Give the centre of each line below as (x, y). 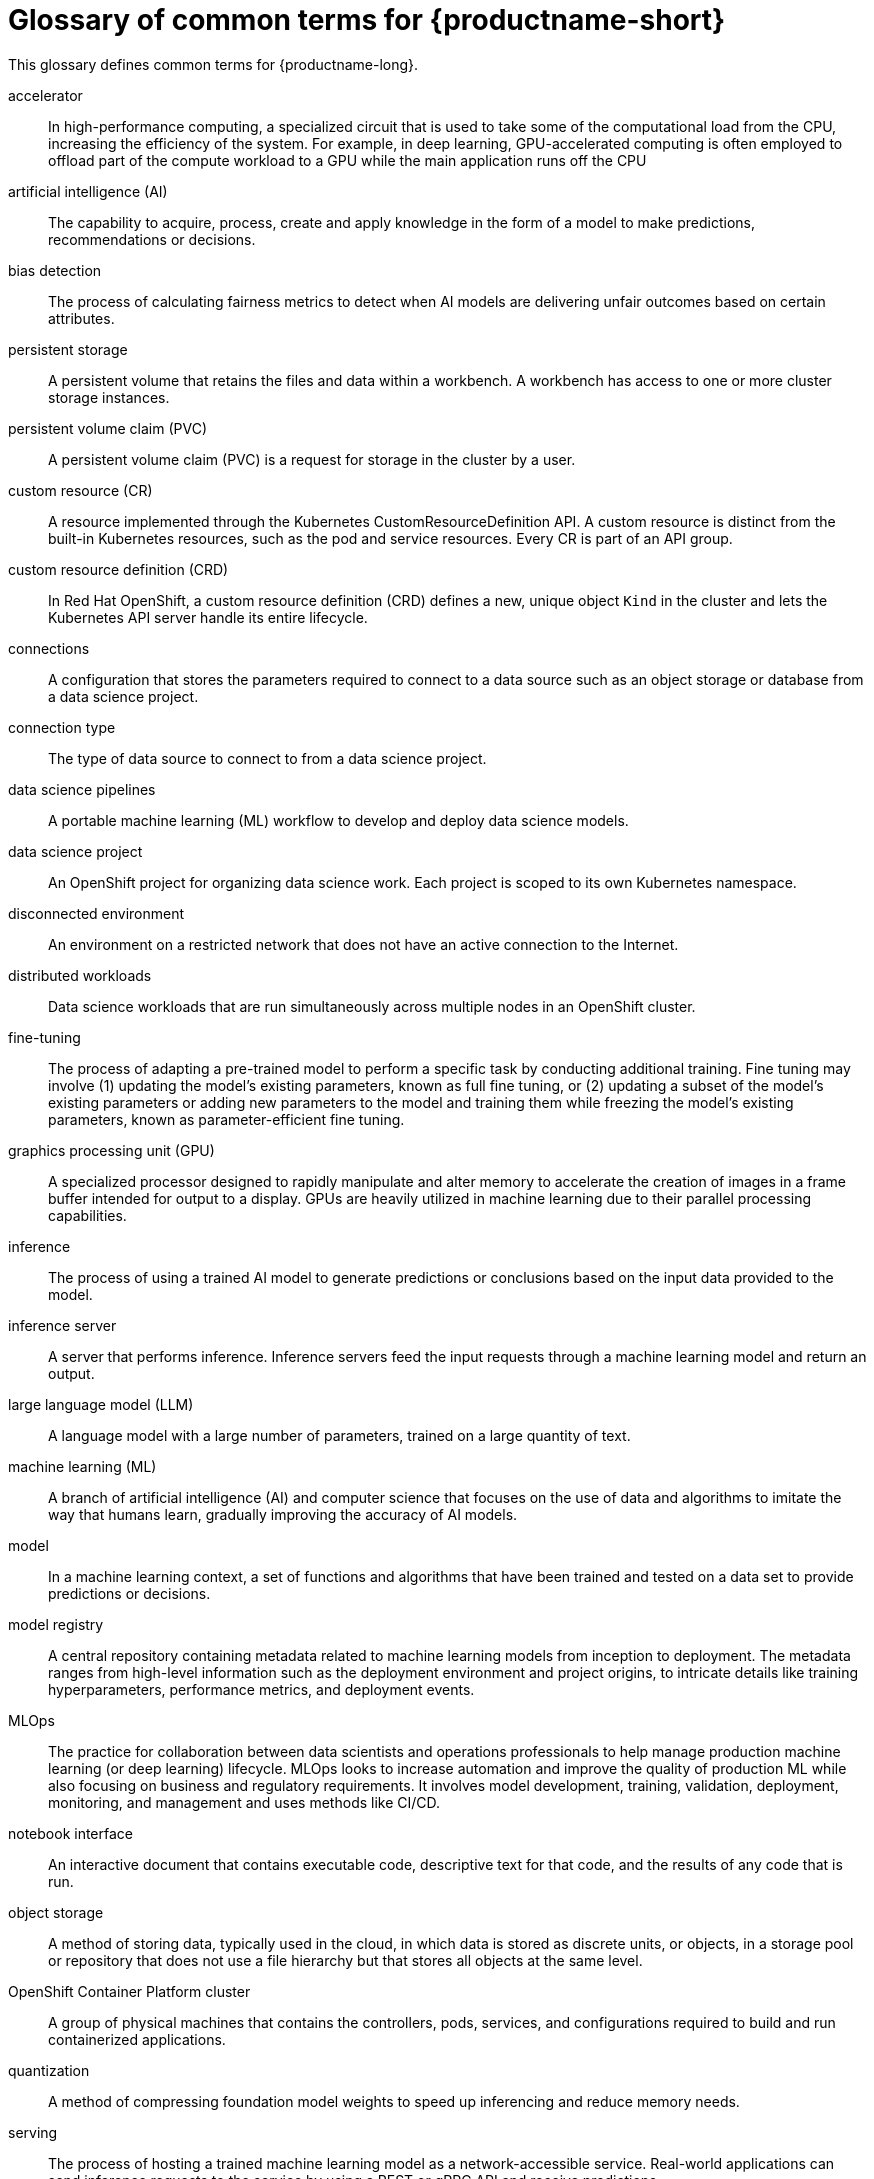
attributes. (81, 318)
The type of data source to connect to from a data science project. (267, 758)
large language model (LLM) (101, 1404)
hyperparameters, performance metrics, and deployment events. (261, 1689)
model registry (56, 1624)
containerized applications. (137, 2039)
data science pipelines (82, 789)
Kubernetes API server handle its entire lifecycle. (208, 617)
